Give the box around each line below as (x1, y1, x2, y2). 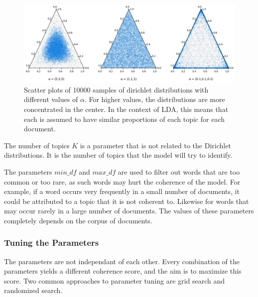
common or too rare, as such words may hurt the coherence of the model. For (4, 176, 241, 187)
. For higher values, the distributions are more (84, 94, 225, 104)
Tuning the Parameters (4, 236, 99, 249)
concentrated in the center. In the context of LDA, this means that (24, 103, 229, 114)
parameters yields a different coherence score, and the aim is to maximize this (4, 266, 242, 276)
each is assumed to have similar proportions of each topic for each (24, 113, 225, 124)
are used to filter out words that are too (118, 166, 240, 177)
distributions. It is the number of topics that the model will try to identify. (4, 150, 233, 160)
